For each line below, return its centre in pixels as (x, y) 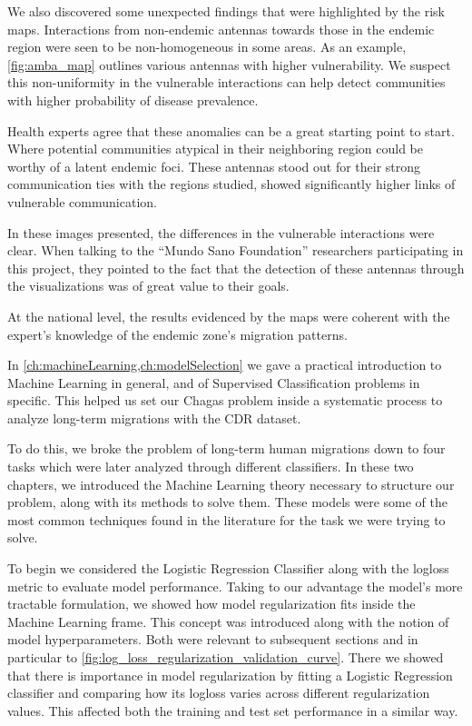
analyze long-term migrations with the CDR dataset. (154, 418)
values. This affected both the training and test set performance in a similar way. (233, 710)
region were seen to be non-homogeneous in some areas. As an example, (207, 47)
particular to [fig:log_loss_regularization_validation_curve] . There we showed (226, 657)
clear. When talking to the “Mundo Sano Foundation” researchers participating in (236, 250)
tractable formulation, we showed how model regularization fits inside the (211, 604)
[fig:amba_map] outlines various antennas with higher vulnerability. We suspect (229, 64)
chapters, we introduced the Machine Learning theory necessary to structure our (231, 484)
